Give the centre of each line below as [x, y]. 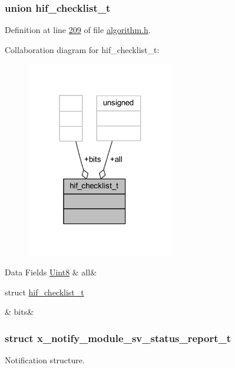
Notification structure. [45, 360]
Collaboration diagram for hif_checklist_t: [82, 49]
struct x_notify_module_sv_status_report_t [118, 338]
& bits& [19, 312]
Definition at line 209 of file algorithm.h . [78, 30]
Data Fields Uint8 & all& [51, 272]
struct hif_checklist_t [44, 292]
